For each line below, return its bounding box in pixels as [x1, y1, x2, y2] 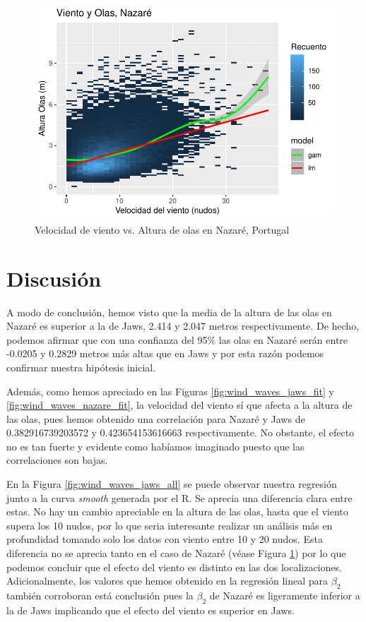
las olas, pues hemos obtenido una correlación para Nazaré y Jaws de [6, 411, 305, 426]
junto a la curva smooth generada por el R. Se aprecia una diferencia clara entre [6, 490, 353, 505]
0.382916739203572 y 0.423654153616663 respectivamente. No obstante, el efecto [6, 425, 355, 440]
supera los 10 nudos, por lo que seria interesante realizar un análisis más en [6, 518, 333, 532]
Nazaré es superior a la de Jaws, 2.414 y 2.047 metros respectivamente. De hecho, [6, 318, 360, 333]
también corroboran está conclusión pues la [6, 588, 194, 603]
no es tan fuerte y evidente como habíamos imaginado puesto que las [6, 438, 305, 453]
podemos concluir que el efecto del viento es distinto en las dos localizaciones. [6, 559, 342, 574]
